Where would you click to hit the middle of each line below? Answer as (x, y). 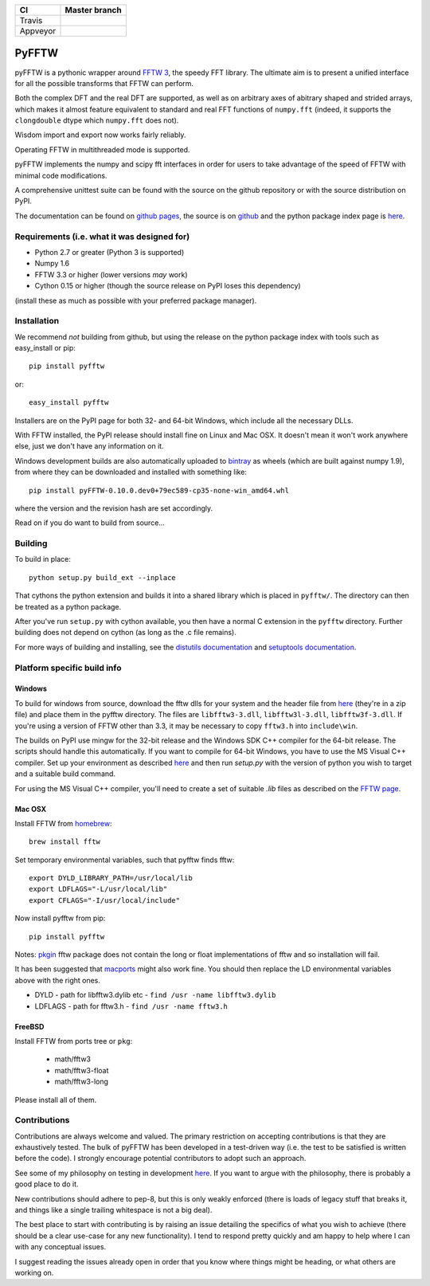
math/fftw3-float (82, 1070)
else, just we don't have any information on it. (89, 446)
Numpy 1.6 (52, 264)
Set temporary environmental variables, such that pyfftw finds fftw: (125, 860)
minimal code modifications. (61, 175)
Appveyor (38, 31)
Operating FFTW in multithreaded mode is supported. (102, 149)
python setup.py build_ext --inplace (103, 577)
